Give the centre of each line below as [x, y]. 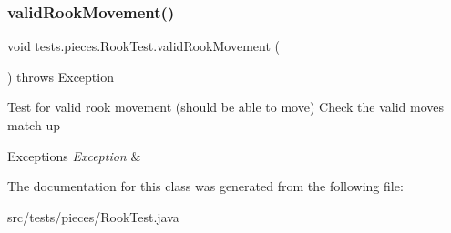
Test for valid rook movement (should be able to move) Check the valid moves [225, 107]
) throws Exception [61, 76]
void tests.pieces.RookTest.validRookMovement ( [143, 46]
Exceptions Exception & [74, 155]
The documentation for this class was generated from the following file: [205, 186]
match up [34, 125]
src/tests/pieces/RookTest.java [93, 216]
